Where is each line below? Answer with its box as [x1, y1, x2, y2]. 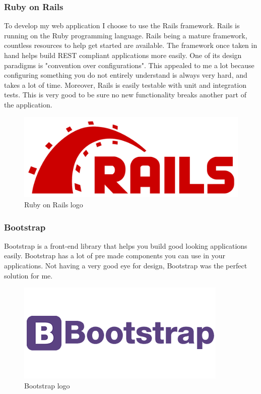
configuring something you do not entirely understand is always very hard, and [4, 70, 247, 80]
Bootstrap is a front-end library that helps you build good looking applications [4, 240, 247, 251]
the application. [4, 99, 52, 109]
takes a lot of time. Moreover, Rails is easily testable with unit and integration [4, 79, 246, 90]
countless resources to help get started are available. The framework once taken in [4, 40, 257, 50]
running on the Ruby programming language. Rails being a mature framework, [4, 30, 247, 40]
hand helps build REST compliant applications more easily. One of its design [4, 50, 242, 60]
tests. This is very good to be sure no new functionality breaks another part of [4, 89, 246, 100]
